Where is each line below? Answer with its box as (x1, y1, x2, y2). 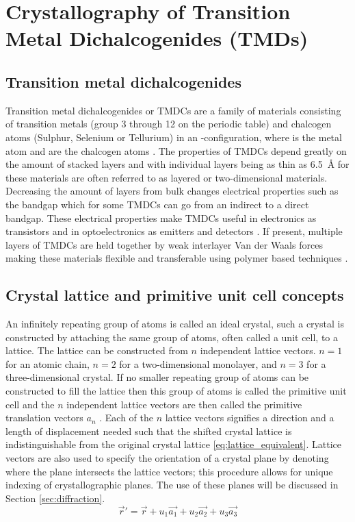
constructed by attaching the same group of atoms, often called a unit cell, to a (5, 330, 339, 344)
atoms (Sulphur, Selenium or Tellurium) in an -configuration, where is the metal (5, 129, 342, 144)
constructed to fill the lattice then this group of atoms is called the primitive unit (5, 384, 347, 398)
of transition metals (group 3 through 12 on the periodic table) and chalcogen (5, 116, 332, 131)
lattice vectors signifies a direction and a (165, 410, 334, 425)
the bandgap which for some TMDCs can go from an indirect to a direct (5, 197, 309, 211)
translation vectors (5, 410, 83, 425)
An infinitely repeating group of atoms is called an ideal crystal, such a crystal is (5, 316, 344, 331)
